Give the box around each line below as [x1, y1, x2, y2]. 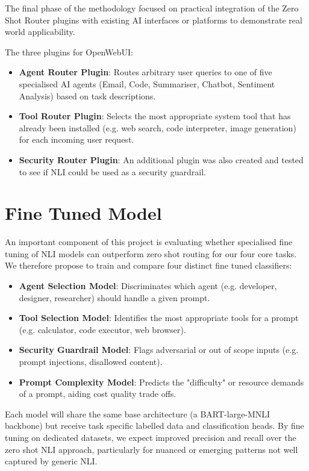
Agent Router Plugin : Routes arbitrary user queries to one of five [19, 66, 272, 78]
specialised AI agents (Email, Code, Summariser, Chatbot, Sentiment [19, 77, 275, 90]
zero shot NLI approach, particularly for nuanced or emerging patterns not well [5, 443, 298, 455]
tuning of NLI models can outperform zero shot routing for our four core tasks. [5, 247, 297, 260]
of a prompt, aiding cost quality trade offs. [19, 387, 176, 400]
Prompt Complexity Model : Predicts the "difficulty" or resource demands [19, 375, 304, 388]
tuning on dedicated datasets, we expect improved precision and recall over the [5, 431, 296, 443]
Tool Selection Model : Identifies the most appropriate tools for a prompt [19, 311, 299, 324]
